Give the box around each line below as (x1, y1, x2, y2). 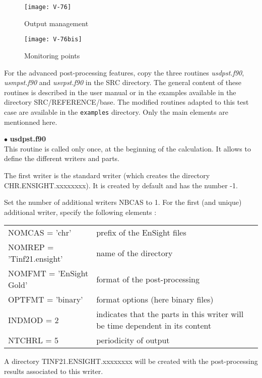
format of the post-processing (96, 273, 200, 285)
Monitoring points (24, 50, 80, 60)
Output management (24, 18, 89, 28)
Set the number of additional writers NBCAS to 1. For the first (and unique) (4, 197, 242, 207)
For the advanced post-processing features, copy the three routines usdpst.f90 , (4, 67, 244, 78)
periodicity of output (96, 334, 170, 346)
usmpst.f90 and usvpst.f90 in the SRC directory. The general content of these (4, 77, 241, 88)
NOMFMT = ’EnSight (8, 267, 89, 279)
